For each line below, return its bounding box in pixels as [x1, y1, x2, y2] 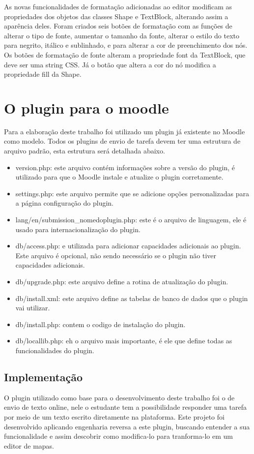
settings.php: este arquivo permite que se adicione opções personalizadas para [15, 188, 249, 198]
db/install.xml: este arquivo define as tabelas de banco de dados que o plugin [15, 293, 248, 303]
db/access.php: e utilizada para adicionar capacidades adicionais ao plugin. [15, 241, 241, 251]
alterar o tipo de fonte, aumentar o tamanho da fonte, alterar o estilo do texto [4, 30, 239, 40]
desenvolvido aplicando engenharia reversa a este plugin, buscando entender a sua [4, 421, 250, 431]
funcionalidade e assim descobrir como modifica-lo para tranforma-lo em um [4, 431, 233, 441]
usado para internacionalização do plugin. [15, 224, 141, 234]
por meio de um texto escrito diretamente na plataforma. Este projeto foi [4, 411, 225, 422]
